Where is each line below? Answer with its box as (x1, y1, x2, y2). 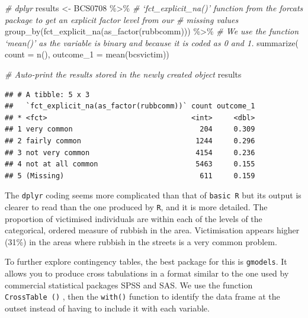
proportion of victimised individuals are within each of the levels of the (5, 212, 262, 224)
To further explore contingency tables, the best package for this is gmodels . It (5, 255, 287, 268)
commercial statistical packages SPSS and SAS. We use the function (5, 278, 253, 291)
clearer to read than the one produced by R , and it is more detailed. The (5, 200, 268, 213)
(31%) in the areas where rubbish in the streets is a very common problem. (5, 235, 277, 248)
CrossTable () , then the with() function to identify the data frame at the (5, 290, 280, 303)
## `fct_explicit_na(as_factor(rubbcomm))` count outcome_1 (5, 102, 255, 111)
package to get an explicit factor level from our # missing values (5, 13, 239, 25)
